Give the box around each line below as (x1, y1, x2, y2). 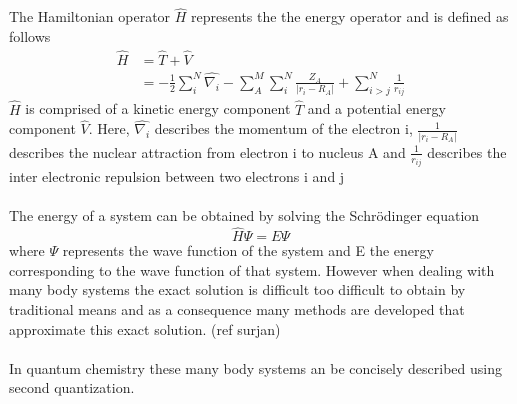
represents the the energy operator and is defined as (191, 6, 509, 27)
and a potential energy (307, 98, 446, 119)
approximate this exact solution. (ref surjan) (9, 318, 281, 339)
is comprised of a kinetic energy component (25, 98, 291, 119)
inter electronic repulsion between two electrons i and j (9, 166, 345, 187)
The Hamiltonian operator (9, 6, 171, 27)
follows (9, 25, 51, 46)
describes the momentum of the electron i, (154, 118, 413, 139)
